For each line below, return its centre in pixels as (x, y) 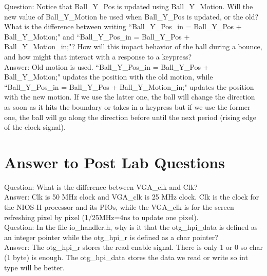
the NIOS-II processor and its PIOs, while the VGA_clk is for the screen (119, 207)
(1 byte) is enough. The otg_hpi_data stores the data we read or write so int (126, 257)
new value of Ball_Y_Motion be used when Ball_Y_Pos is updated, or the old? (131, 16)
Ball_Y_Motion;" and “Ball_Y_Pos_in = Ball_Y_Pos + (97, 36)
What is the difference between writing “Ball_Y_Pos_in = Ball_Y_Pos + (123, 26)
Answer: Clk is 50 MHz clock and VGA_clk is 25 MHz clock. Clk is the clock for (132, 197)
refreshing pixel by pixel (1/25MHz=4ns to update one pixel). (101, 217)
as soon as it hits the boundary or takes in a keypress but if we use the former (127, 106)
